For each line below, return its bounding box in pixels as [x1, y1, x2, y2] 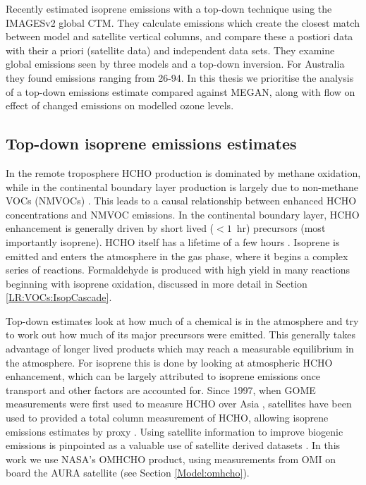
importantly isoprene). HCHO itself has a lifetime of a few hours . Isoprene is [6, 234, 340, 249]
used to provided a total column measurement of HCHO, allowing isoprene [6, 410, 329, 425]
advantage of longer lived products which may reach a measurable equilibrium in [6, 341, 354, 356]
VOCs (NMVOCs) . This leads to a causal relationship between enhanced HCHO [6, 193, 357, 208]
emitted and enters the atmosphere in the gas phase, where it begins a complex [6, 248, 348, 263]
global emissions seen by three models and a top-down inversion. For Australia [6, 56, 345, 71]
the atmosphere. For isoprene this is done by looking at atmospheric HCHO [6, 355, 333, 369]
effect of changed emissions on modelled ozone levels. [6, 98, 234, 113]
